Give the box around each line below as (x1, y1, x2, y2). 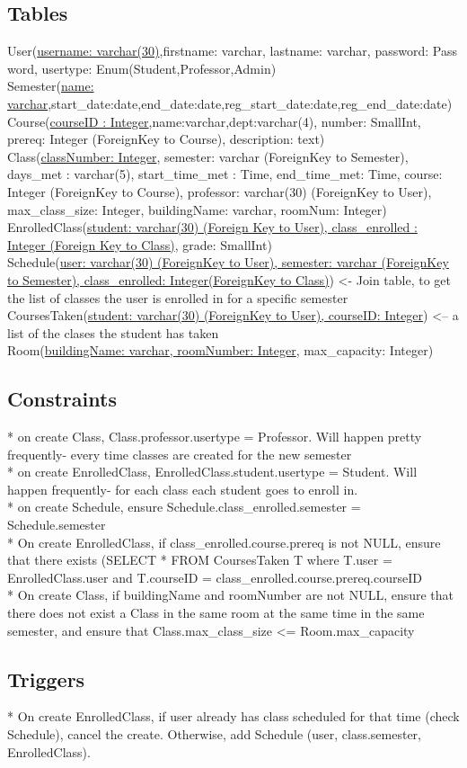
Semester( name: (7, 76, 94, 95)
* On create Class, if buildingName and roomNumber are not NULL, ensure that (7, 585, 454, 604)
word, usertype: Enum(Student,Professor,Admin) (7, 58, 277, 77)
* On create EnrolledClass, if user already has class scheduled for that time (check (7, 707, 460, 726)
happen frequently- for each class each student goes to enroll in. (7, 479, 358, 498)
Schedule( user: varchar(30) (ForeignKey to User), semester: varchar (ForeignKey (7, 253, 449, 272)
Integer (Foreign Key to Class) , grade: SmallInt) (7, 235, 272, 254)
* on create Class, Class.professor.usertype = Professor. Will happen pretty (7, 427, 422, 446)
